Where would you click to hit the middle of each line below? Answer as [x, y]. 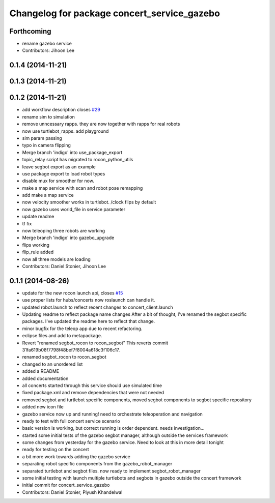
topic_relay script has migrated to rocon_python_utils [78, 160]
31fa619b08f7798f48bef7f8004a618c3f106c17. [71, 350]
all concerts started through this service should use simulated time [92, 385]
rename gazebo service [47, 44]
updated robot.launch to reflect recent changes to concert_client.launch [98, 307]
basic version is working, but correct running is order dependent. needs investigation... [113, 428]
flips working [36, 245]
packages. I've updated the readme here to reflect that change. [89, 321]
